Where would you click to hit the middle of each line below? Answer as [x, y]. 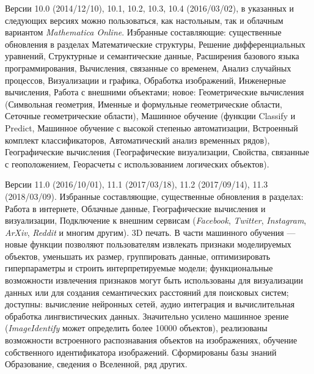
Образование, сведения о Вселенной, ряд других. [96, 364]
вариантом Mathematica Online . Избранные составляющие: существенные [143, 32]
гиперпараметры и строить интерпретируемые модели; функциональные [139, 268]
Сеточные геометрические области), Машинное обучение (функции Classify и [150, 116]
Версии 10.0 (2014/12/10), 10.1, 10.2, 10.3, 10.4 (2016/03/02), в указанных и [150, 8]
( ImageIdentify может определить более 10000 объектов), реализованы [136, 328]
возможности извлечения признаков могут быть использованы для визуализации [154, 280]
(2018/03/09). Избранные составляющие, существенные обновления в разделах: [154, 196]
